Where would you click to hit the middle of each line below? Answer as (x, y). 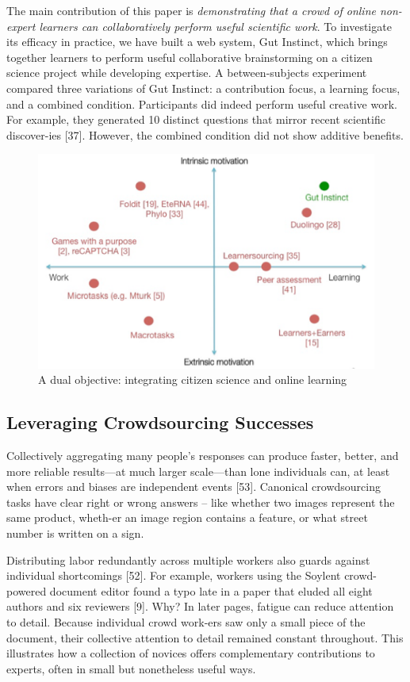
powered (27, 590)
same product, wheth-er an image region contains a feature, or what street (187, 517)
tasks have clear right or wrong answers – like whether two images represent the (201, 502)
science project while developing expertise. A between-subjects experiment (187, 73)
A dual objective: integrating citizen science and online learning (193, 379)
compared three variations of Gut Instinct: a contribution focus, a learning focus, (203, 88)
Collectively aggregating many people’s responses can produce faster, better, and (203, 456)
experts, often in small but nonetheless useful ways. (131, 668)
